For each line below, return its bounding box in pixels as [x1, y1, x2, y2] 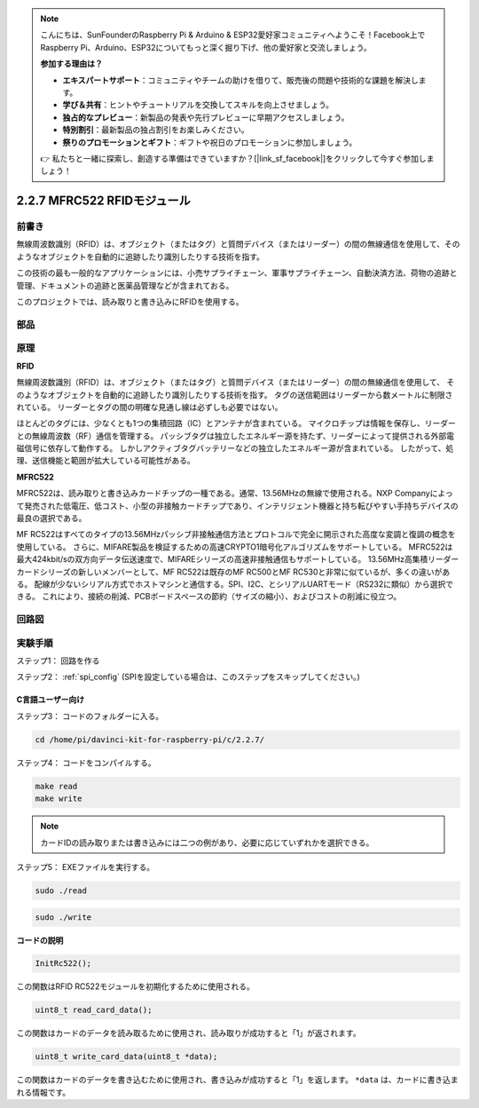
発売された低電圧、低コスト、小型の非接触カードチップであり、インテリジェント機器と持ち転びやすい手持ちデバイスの [23, 500, 459, 510]
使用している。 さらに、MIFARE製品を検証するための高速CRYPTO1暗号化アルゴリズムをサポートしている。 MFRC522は [16, 542, 453, 552]
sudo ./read [35, 885, 88, 896]
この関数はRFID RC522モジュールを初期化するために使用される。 [16, 981, 255, 992]
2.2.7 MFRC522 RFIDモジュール [16, 194, 191, 209]
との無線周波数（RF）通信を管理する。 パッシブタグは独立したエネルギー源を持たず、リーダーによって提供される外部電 [16, 431, 454, 441]
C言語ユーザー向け [16, 694, 85, 705]
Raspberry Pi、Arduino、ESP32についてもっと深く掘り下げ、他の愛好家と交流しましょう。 [40, 42, 372, 52]
